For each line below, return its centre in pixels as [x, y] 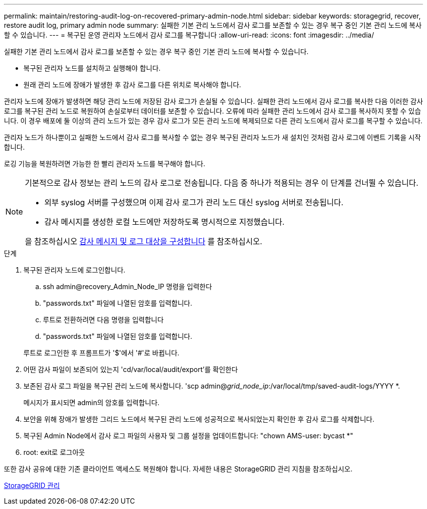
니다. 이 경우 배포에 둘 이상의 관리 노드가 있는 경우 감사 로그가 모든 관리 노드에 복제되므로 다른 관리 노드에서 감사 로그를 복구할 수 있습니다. [213, 121]
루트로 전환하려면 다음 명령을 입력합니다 [103, 320]
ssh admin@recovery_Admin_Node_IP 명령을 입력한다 [127, 286]
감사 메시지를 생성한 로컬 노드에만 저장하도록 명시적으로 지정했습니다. [165, 222]
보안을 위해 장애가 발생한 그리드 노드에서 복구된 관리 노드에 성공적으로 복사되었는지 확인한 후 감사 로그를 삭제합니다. [199, 419]
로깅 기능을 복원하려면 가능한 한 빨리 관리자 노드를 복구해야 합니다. [105, 164]
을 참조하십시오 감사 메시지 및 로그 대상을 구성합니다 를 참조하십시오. [144, 241]
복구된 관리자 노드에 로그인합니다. [75, 270]
